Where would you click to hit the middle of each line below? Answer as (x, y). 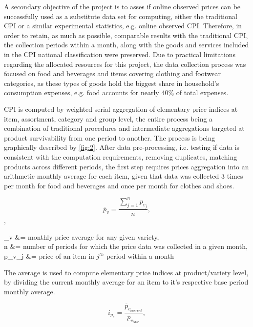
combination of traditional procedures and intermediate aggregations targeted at (124, 128)
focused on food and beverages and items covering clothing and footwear (113, 73)
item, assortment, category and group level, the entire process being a (108, 118)
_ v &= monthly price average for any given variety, (82, 236)
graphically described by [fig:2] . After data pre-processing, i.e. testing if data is (122, 147)
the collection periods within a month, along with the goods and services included (126, 45)
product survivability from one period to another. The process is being (110, 137)
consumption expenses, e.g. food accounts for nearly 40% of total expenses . (116, 92)
